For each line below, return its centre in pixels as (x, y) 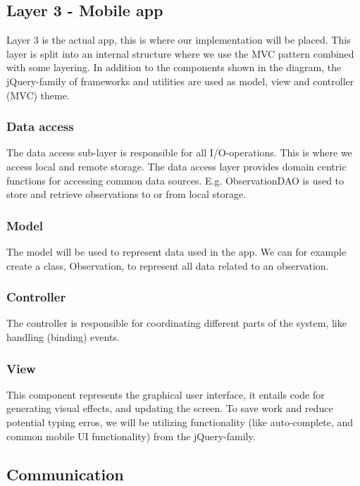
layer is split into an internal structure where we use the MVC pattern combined (180, 53)
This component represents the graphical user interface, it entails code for (166, 394)
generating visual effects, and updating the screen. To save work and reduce (170, 408)
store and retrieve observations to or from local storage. (126, 194)
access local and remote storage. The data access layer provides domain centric (176, 166)
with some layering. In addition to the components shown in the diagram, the (174, 67)
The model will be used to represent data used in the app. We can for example (176, 251)
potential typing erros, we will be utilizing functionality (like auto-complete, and (180, 422)
